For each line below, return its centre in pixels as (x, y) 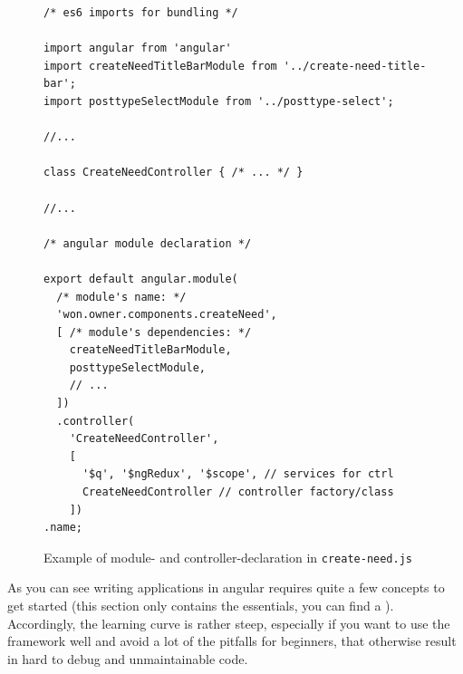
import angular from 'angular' (138, 48)
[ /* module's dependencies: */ (154, 332)
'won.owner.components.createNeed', (167, 315)
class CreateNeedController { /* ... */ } (174, 173)
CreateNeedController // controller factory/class (238, 492)
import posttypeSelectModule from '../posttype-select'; (219, 101)
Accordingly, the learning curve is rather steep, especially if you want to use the (229, 623)
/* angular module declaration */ (148, 243)
